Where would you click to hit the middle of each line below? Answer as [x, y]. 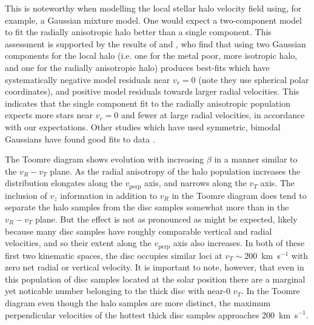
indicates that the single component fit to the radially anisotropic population [148, 103]
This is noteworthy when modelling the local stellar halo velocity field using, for [153, 8]
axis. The [278, 183]
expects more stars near [49, 115]
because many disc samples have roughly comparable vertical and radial [139, 231]
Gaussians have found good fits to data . [80, 139]
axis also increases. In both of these [239, 243]
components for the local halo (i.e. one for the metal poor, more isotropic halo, [151, 55]
